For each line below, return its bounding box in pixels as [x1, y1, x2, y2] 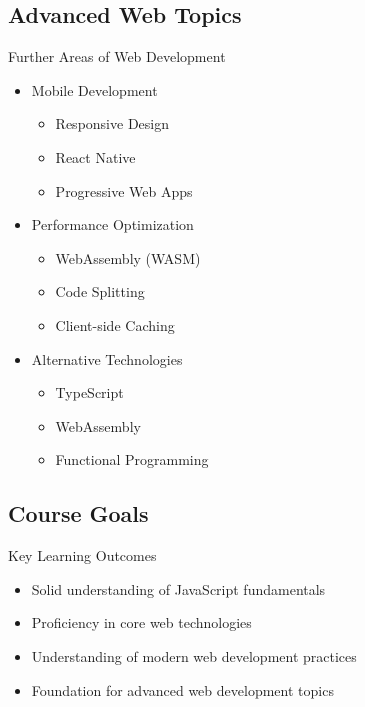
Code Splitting [55, 281, 145, 302]
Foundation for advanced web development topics [31, 679, 334, 700]
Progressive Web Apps [55, 180, 193, 201]
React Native [55, 146, 136, 167]
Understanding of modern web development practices [31, 645, 357, 666]
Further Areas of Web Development [8, 46, 226, 67]
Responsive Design [55, 113, 169, 134]
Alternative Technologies [31, 348, 183, 369]
